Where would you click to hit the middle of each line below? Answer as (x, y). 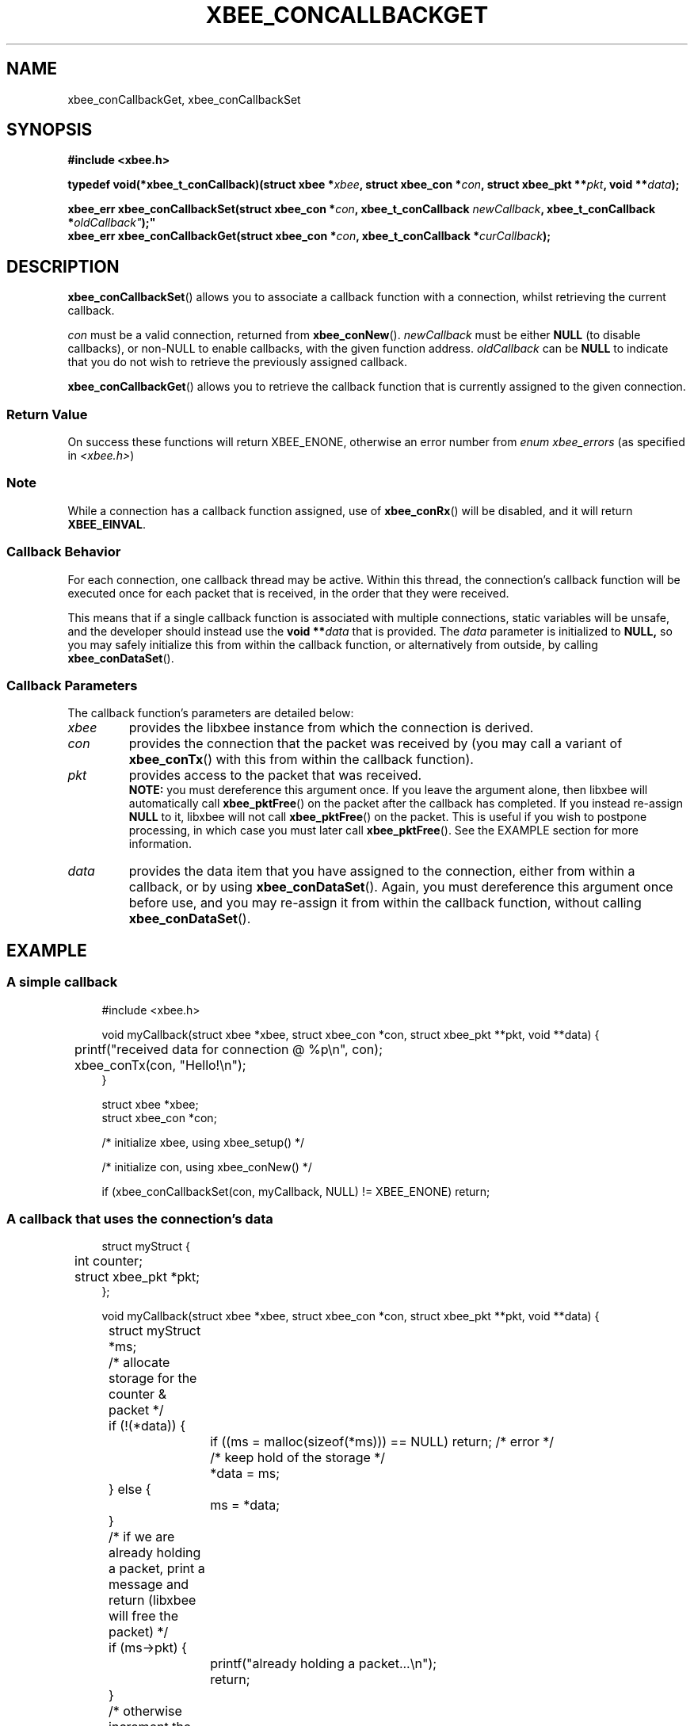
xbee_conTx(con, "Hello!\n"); (160, 1065)
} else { (130, 1489)
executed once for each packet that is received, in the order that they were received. (288, 593)
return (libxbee (153, 1600)
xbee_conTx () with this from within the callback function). (301, 760)
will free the (144, 1616)
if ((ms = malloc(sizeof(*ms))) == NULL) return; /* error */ (382, 1442)
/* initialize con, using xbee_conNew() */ (207, 1167)
